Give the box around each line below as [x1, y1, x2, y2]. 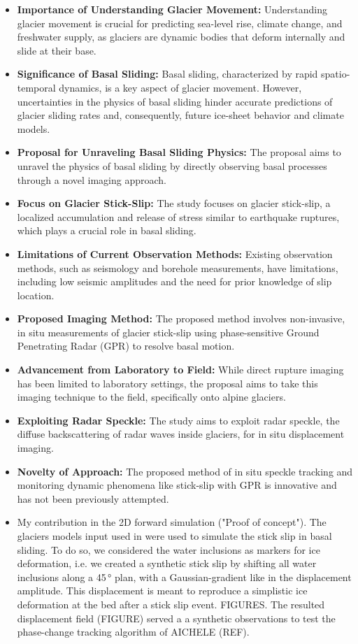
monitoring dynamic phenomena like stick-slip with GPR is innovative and [17, 478, 337, 492]
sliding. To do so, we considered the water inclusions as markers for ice [17, 542, 320, 557]
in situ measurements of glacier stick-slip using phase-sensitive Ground [17, 324, 320, 339]
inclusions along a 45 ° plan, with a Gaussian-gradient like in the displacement [17, 569, 352, 584]
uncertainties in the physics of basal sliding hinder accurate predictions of [17, 94, 333, 108]
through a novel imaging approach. [17, 172, 167, 187]
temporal [17, 80, 56, 94]
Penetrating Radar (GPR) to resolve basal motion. [17, 338, 235, 353]
